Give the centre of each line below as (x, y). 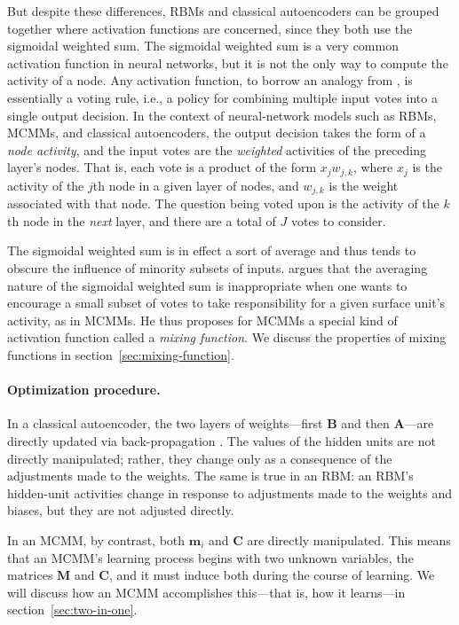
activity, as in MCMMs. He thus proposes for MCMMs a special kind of (202, 320)
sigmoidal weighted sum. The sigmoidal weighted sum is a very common (203, 46)
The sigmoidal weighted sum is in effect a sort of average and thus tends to (212, 250)
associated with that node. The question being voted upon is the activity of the (223, 203)
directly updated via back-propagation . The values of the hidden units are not (222, 440)
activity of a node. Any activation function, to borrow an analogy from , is (210, 80)
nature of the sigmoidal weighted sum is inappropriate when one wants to (207, 285)
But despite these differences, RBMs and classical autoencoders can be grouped (223, 11)
